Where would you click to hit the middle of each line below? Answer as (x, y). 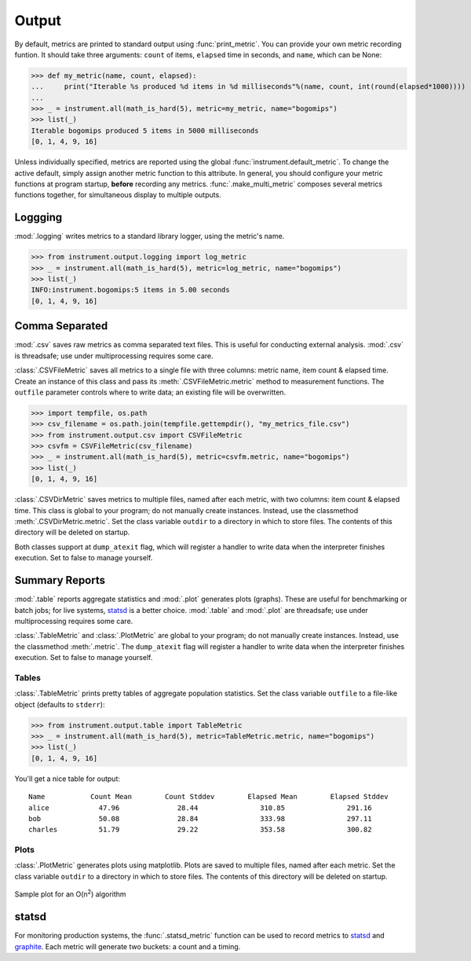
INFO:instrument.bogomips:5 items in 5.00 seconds (131, 290)
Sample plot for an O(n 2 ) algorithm (70, 893)
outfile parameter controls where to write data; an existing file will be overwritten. (150, 392)
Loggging (38, 217)
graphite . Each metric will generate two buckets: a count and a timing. (128, 946)
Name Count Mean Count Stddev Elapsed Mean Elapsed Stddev (208, 797)
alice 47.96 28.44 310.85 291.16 (200, 808)
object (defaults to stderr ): (60, 704)
